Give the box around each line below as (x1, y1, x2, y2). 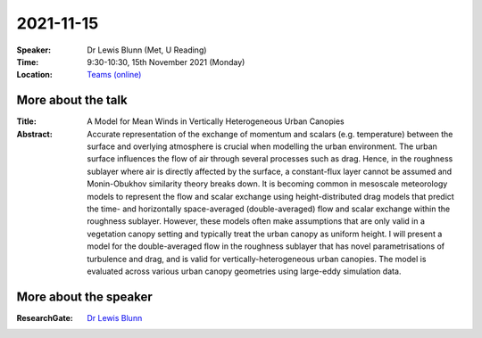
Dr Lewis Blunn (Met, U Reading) (87, 45, 207, 55)
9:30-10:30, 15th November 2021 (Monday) (87, 56, 245, 67)
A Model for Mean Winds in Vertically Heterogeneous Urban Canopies (87, 116, 345, 127)
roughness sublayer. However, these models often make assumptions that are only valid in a (87, 216, 426, 227)
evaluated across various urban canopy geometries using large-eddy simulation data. (87, 266, 402, 276)
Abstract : (16, 128, 53, 139)
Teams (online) (87, 70, 142, 80)
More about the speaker (16, 289, 153, 304)
